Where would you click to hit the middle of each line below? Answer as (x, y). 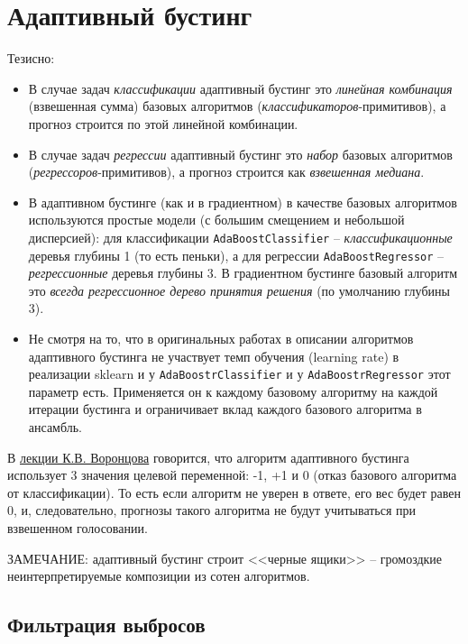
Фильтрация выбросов (106, 625)
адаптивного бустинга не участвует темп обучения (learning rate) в (214, 356)
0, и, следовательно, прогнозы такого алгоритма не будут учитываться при (212, 510)
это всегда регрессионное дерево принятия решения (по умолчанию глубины (239, 290)
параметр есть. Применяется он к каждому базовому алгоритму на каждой (233, 391)
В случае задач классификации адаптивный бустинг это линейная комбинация (240, 88)
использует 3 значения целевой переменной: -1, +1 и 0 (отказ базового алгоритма (232, 475)
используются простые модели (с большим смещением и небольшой (216, 220)
